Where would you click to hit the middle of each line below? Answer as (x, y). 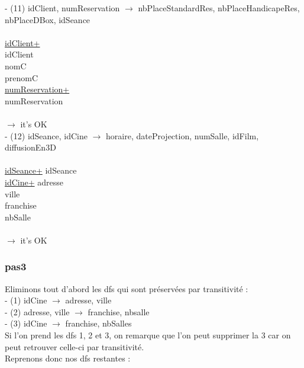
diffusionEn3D (30, 147)
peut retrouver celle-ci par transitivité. (75, 346)
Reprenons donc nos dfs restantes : (68, 358)
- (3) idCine (26, 323)
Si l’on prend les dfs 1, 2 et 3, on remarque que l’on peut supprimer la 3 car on (148, 335)
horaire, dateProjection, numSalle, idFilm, (182, 135)
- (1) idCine (26, 300)
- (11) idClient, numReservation (62, 8)
